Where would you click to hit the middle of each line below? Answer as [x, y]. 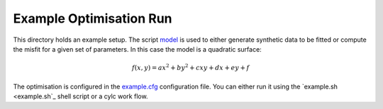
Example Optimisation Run [93, 18]
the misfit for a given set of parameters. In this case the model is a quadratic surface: [137, 49]
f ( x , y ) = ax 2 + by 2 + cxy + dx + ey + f [190, 67]
